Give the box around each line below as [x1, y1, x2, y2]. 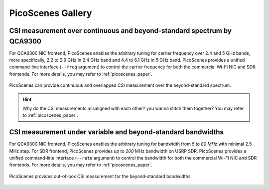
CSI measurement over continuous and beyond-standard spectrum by [9, 26, 232, 35]
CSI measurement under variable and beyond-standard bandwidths [9, 128, 224, 137]
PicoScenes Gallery [9, 7, 92, 18]
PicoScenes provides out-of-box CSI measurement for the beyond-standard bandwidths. [9, 173, 192, 179]
